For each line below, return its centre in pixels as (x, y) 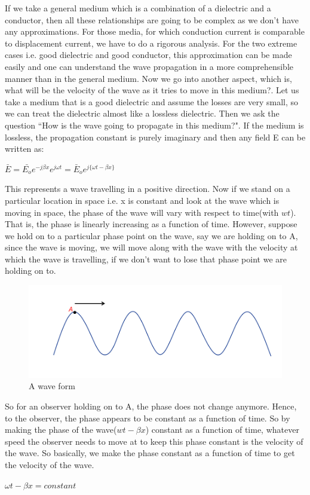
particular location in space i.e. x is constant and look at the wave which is (142, 200)
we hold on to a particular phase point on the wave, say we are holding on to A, (151, 235)
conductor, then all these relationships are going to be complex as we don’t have (152, 19)
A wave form (52, 386)
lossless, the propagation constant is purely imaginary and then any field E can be (155, 137)
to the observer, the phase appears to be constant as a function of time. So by (148, 418)
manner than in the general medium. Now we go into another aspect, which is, (148, 78)
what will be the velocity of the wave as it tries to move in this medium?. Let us (152, 90)
